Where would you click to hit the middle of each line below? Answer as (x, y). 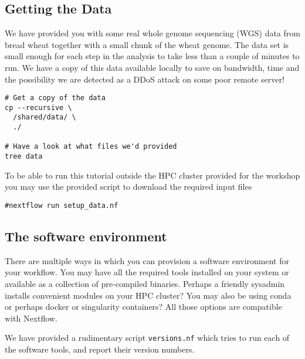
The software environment (86, 236)
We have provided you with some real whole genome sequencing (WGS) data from (152, 33)
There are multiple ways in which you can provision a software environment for (147, 260)
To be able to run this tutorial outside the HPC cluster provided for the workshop (152, 175)
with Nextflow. (31, 318)
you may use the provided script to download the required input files (128, 187)
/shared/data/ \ (45, 117)
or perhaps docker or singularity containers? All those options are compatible (143, 307)
